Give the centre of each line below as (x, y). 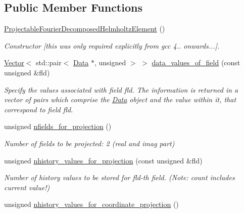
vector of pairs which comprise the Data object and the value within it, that (120, 99)
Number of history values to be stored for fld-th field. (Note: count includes (119, 177)
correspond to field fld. (39, 109)
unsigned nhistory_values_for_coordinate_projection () (91, 204)
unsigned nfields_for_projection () (58, 126)
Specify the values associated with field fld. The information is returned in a (121, 89)
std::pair (49, 62)
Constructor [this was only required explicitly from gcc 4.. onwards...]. (112, 45)
